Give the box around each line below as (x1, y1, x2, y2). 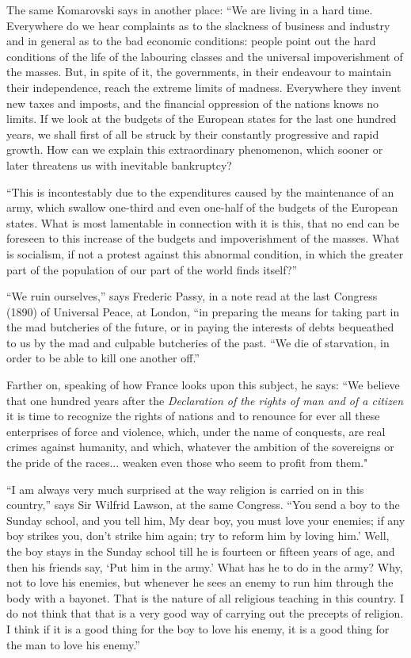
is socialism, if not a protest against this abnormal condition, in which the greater (6, 245, 404, 262)
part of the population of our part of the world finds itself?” (6, 261, 298, 277)
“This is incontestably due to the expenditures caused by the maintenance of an (6, 183, 394, 200)
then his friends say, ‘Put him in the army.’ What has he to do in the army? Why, (6, 558, 403, 575)
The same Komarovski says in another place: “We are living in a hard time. (6, 2, 373, 17)
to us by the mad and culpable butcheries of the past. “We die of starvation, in (6, 334, 390, 350)
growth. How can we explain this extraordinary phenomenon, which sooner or (6, 141, 383, 158)
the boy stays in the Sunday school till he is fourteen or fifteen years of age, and (6, 543, 395, 559)
